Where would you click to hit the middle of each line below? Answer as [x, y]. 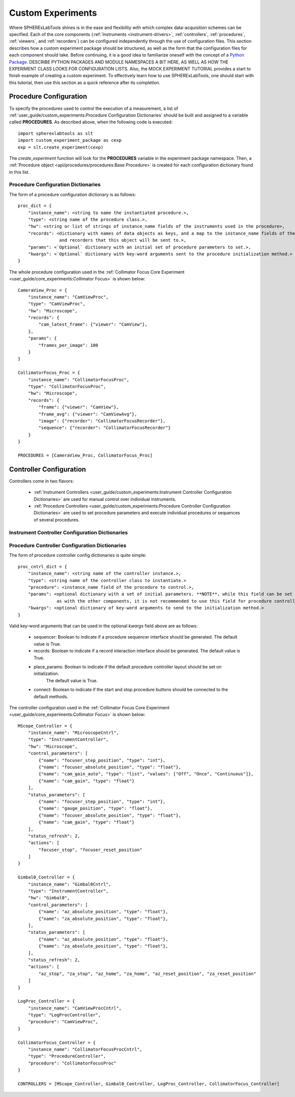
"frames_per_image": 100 [68, 345]
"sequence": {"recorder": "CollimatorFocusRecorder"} [105, 428]
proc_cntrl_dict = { [43, 566]
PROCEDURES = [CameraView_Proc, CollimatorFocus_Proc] [85, 455]
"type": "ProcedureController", [67, 1056]
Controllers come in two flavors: [42, 481]
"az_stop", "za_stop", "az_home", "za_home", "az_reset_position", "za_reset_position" [147, 974]
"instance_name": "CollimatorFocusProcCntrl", [85, 1050]
